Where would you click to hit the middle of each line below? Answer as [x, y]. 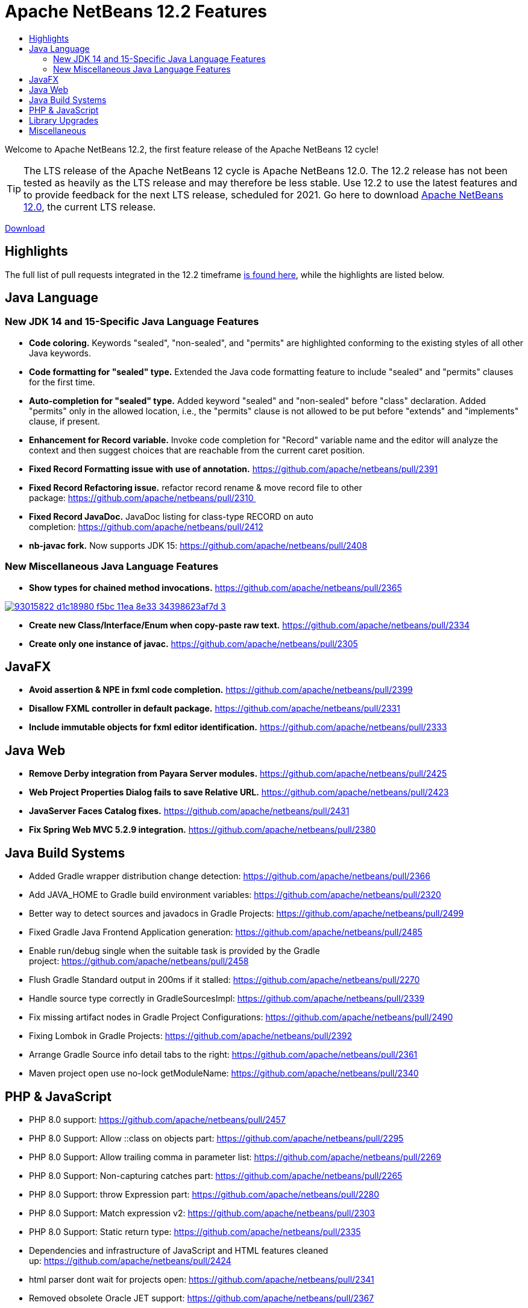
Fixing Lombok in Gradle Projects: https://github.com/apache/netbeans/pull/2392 [191, 1036]
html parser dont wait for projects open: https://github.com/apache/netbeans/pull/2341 [202, 1279]
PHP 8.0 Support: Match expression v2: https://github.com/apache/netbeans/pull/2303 [202, 1213]
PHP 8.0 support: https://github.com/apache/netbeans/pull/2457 [157, 1119]
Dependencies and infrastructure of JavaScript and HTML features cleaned [179, 1250]
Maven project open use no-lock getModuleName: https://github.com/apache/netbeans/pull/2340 [224, 1073]
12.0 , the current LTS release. [90, 207]
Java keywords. [60, 353]
